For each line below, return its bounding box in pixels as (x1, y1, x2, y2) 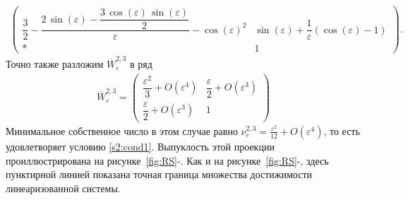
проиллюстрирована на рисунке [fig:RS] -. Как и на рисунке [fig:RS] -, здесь (6, 153, 329, 167)
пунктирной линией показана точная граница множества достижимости (6, 167, 313, 182)
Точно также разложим (6, 56, 104, 71)
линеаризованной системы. (6, 180, 121, 195)
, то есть (323, 123, 360, 138)
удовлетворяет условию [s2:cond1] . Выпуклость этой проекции (6, 139, 275, 153)
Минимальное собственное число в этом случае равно (6, 123, 238, 138)
